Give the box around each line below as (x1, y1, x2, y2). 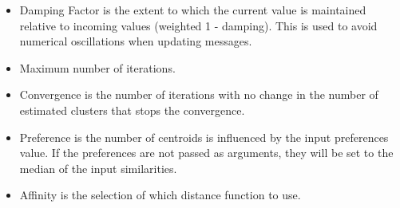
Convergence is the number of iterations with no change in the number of (19, 86, 378, 103)
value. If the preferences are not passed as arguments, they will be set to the (19, 144, 394, 161)
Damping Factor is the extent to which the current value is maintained (19, 2, 366, 18)
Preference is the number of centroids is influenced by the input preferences (19, 128, 389, 145)
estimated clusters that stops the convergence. (19, 101, 245, 118)
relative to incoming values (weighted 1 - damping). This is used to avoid (19, 17, 378, 33)
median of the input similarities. (19, 159, 177, 176)
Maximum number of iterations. (19, 59, 176, 76)
